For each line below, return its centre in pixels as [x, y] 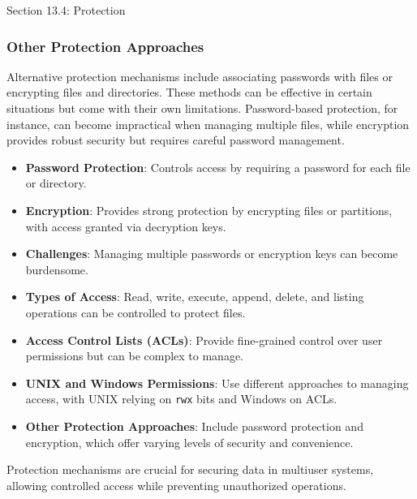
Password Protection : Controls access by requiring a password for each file [218, 167]
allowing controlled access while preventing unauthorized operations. [176, 485]
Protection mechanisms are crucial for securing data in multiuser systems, [190, 469]
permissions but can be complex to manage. [134, 356]
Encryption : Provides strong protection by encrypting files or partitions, [209, 210]
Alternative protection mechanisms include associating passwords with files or [200, 76]
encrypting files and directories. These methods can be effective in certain [189, 92]
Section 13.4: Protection [66, 10]
